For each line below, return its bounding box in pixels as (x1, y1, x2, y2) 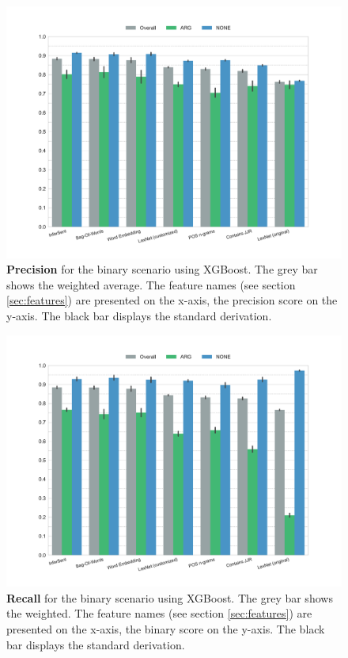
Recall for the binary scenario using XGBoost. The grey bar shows (6, 589, 333, 606)
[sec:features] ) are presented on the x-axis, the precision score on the (6, 292, 338, 308)
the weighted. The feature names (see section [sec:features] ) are (6, 605, 312, 622)
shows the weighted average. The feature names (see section (6, 276, 296, 293)
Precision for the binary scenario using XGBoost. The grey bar (6, 261, 318, 277)
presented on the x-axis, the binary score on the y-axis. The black (6, 620, 325, 637)
